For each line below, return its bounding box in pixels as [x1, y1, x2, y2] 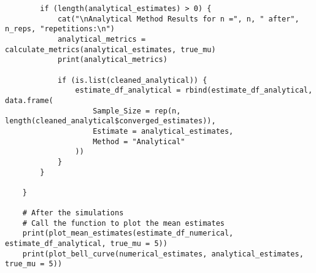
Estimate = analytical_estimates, [93, 126, 234, 136]
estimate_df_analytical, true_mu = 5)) [5, 239, 168, 248]
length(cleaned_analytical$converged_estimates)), [5, 117, 216, 126]
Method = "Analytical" [93, 137, 185, 146]
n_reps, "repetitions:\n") [5, 25, 115, 34]
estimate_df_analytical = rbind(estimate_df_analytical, [75, 86, 313, 95]
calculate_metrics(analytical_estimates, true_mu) [5, 45, 216, 54]
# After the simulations [22, 209, 124, 218]
